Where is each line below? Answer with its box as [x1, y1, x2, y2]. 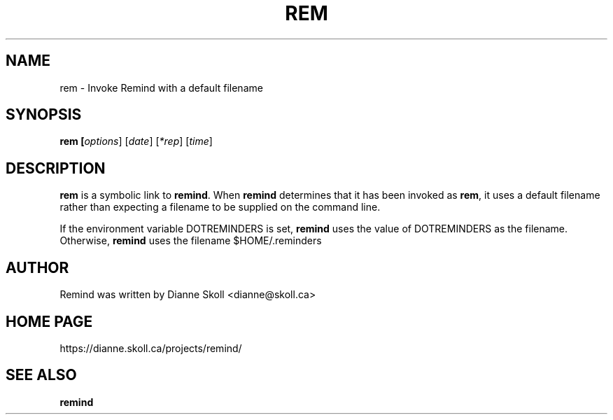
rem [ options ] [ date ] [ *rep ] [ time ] [59, 135, 213, 148]
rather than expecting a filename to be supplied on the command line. [59, 201, 381, 213]
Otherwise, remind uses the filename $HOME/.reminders [59, 234, 322, 247]
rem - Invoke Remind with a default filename [59, 81, 263, 94]
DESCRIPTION [6, 159, 106, 177]
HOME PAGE [6, 312, 93, 330]
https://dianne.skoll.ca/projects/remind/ [59, 342, 242, 354]
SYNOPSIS [6, 106, 82, 124]
